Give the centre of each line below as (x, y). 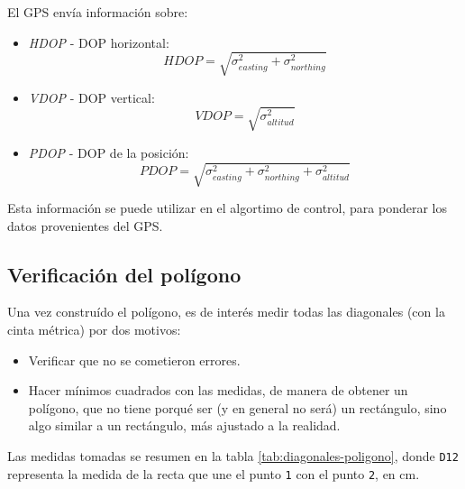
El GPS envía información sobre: (98, 12)
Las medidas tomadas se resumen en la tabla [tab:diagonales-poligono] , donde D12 (233, 455)
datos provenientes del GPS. (85, 225)
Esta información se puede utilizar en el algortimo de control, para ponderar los (227, 208)
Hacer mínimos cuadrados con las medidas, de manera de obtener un (218, 390)
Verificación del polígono (124, 274)
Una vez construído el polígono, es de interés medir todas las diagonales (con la (226, 312)
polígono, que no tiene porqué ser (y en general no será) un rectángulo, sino (237, 407)
